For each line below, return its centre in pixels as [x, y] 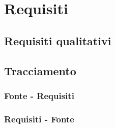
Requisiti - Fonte [39, 119]
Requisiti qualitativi [58, 40]
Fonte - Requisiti [39, 95]
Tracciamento [40, 70]
